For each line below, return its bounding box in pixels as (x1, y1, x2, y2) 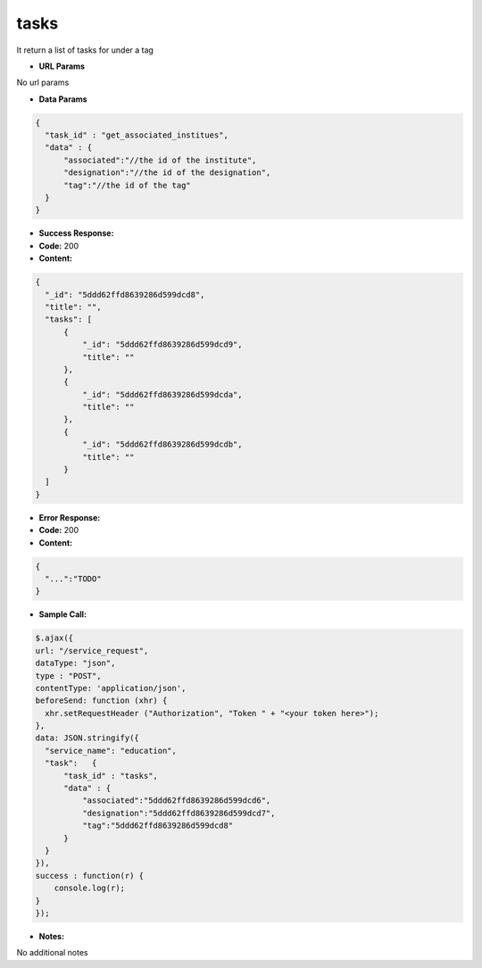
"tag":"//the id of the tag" (63, 179, 191, 190)
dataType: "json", (35, 658, 116, 669)
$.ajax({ (35, 633, 74, 643)
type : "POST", (35, 671, 102, 680)
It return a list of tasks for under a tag (16, 45, 154, 55)
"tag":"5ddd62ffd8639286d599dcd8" (81, 821, 234, 830)
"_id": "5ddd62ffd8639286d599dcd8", (45, 289, 205, 299)
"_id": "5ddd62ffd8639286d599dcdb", (81, 439, 243, 450)
